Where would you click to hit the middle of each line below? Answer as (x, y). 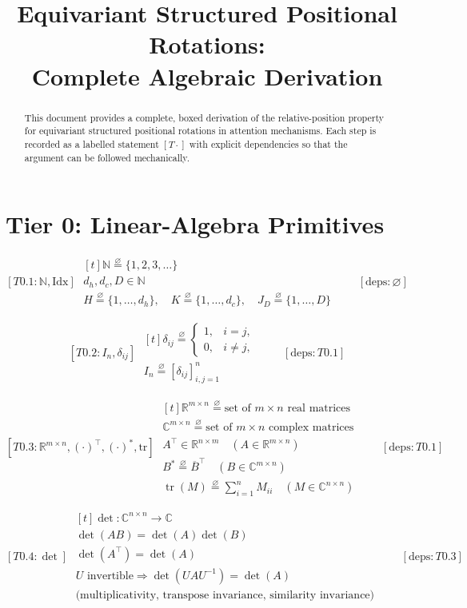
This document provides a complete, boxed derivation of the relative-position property (204, 117)
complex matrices (311, 427)
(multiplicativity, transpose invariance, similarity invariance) (225, 595)
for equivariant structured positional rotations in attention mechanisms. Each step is (200, 131)
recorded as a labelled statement (92, 143)
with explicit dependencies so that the (268, 143)
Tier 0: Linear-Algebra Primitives (195, 224)
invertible (110, 576)
